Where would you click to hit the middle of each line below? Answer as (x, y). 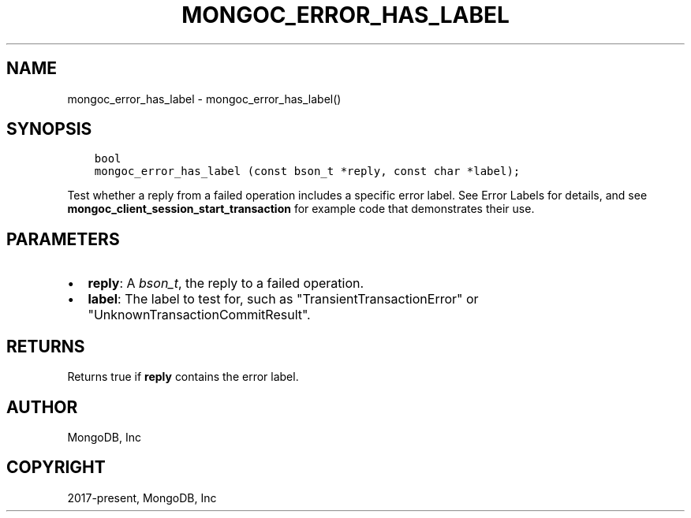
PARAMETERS (63, 239)
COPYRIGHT (56, 468)
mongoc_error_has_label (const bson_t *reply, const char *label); (307, 171)
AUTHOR (42, 407)
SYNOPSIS (49, 129)
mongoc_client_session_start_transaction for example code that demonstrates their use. (301, 209)
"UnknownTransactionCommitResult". (199, 315)
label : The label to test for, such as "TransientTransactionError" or (283, 299)
